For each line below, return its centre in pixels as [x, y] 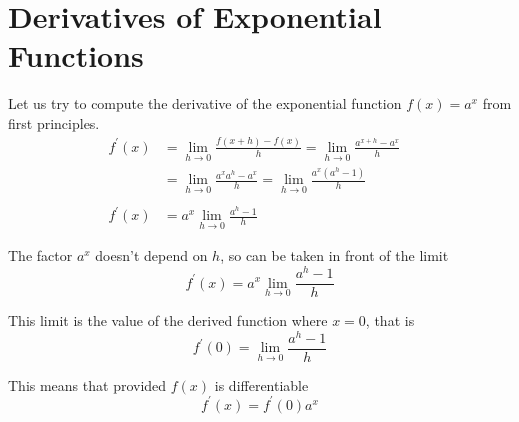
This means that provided [87, 384]
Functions [76, 55]
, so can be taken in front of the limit [334, 255]
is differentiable [261, 384]
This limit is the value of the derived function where [168, 320]
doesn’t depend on [151, 255]
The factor [40, 255]
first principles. [54, 122]
